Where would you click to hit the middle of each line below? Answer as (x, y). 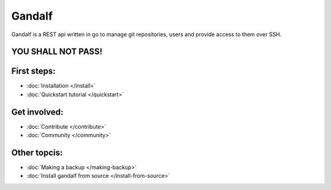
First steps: (33, 71)
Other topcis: (37, 152)
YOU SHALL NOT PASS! (57, 52)
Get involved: (37, 112)
